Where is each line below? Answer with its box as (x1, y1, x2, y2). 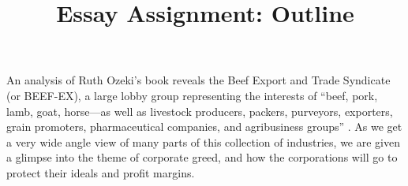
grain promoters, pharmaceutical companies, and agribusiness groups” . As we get (6, 118, 402, 135)
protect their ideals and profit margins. (6, 164, 195, 180)
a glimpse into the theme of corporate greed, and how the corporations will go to (6, 149, 398, 166)
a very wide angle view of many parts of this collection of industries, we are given (6, 133, 400, 150)
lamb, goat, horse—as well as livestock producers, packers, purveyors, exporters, (6, 102, 393, 119)
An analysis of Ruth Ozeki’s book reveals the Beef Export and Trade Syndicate (6, 72, 391, 88)
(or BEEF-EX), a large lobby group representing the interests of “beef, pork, (6, 87, 378, 103)
